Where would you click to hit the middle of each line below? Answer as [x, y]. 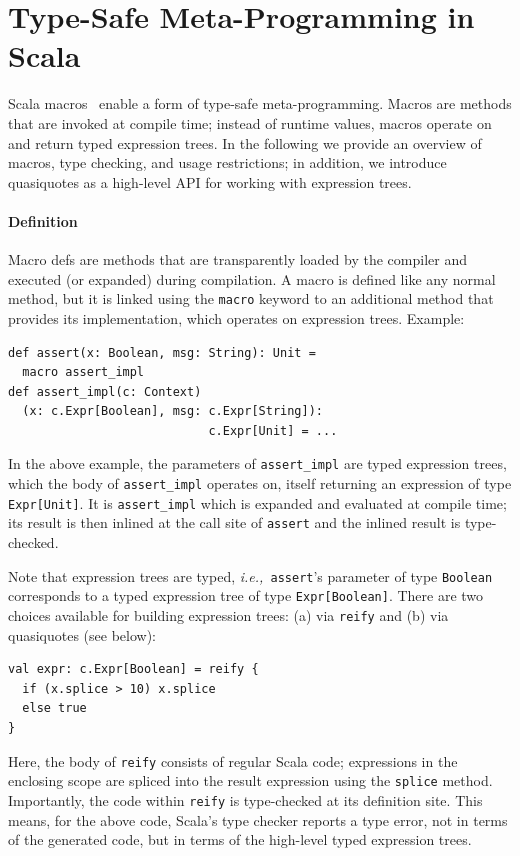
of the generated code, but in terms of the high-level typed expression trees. [240, 839]
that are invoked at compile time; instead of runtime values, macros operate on [250, 122]
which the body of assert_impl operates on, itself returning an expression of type [260, 483]
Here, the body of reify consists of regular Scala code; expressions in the [233, 760]
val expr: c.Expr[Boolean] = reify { [133, 669]
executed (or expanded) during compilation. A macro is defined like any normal [252, 278]
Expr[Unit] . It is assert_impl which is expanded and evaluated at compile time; [257, 502]
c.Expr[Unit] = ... [273, 430]
